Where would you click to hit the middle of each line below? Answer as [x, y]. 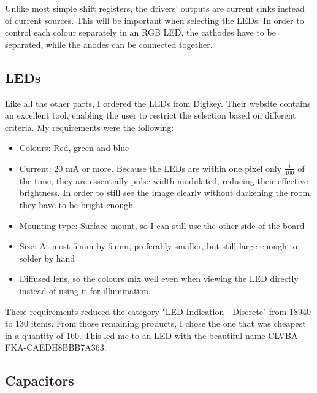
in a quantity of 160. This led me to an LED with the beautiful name [135, 335]
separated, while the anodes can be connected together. [109, 44]
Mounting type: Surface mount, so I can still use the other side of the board [162, 225]
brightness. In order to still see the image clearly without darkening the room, [166, 193]
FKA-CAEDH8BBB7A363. [56, 347]
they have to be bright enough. [77, 204]
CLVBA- [285, 335]
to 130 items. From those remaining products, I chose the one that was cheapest [155, 323]
